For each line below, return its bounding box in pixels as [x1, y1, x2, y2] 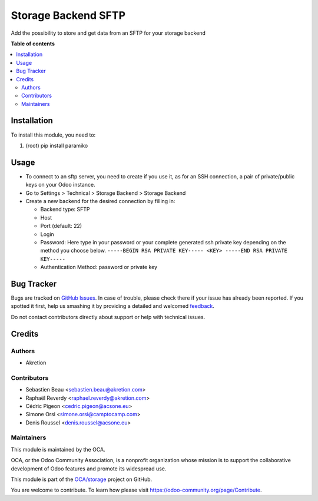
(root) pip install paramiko [25, 142, 88, 149]
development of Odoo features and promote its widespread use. [11, 465, 167, 472]
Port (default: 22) [40, 223, 82, 230]
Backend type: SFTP [40, 206, 90, 213]
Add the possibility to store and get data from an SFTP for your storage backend [11, 29, 206, 37]
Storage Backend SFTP [11, 9, 126, 22]
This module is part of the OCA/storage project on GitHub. [11, 476, 153, 483]
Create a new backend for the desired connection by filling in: [25, 198, 175, 205]
